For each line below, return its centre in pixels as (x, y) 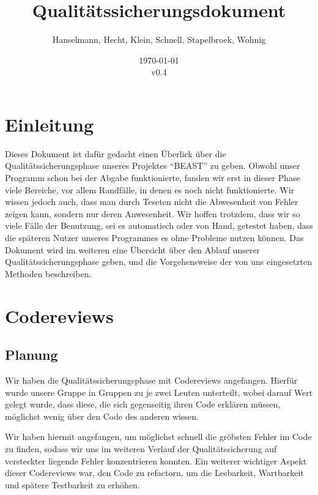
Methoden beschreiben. (48, 273)
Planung (31, 355)
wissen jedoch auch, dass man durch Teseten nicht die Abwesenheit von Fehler (152, 202)
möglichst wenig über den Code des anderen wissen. (102, 416)
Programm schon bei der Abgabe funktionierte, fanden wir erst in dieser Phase (153, 178)
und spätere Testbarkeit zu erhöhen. (72, 484)
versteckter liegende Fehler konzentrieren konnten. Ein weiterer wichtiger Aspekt (156, 460)
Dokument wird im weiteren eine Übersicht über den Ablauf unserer (133, 249)
